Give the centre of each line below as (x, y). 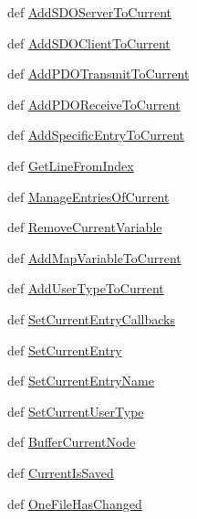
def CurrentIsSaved (61, 472)
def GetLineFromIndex (71, 165)
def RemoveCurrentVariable (85, 227)
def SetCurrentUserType (76, 411)
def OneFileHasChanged (75, 503)
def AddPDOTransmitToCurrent (98, 74)
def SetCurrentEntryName (81, 381)
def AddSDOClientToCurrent (89, 42)
